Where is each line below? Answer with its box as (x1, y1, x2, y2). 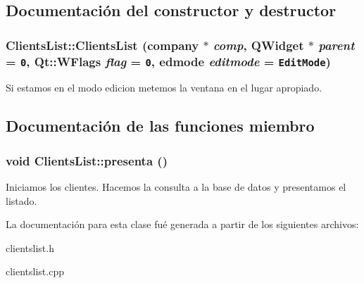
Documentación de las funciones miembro (6, 115, 315, 137)
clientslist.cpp (6, 264, 64, 279)
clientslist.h (6, 240, 54, 255)
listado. (6, 193, 37, 208)
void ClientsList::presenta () (6, 151, 168, 169)
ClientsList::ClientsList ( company (6, 36, 199, 54)
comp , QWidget (213, 36, 304, 54)
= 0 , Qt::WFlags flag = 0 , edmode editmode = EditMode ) (6, 52, 331, 70)
